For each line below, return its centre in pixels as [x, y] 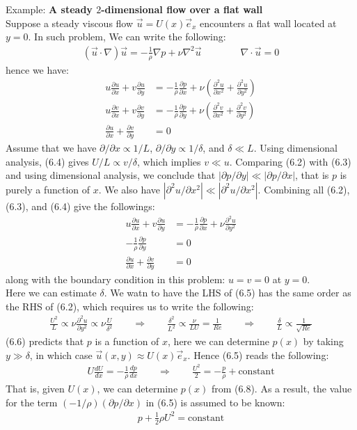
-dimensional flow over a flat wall [182, 9]
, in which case [61, 355]
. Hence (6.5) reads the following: [258, 355]
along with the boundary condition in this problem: [116, 279]
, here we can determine [219, 341]
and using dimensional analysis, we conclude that [111, 175]
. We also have [129, 189]
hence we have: [37, 69]
